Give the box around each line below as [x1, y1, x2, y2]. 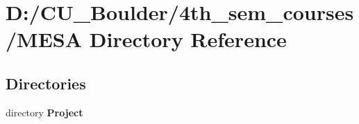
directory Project [6, 105, 83, 119]
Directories [6, 72, 86, 94]
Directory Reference [89, 25, 287, 53]
